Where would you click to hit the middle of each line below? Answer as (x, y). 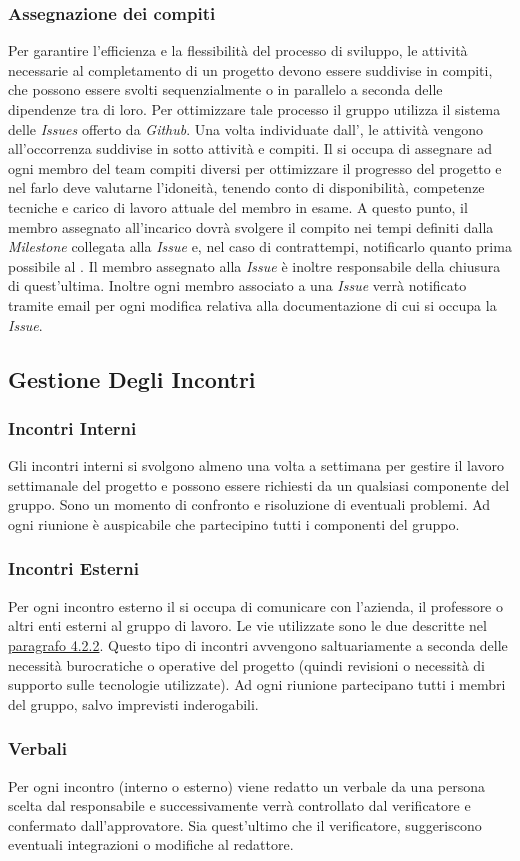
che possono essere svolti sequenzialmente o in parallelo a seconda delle (225, 89)
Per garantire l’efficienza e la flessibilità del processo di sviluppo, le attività (238, 50)
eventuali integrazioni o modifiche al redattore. (151, 844)
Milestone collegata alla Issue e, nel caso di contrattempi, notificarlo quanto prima (260, 246)
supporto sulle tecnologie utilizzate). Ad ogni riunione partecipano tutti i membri (257, 684)
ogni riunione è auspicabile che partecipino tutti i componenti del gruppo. (234, 523)
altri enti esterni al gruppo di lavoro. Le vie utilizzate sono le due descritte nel (247, 625)
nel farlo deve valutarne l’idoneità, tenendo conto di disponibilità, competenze (246, 187)
